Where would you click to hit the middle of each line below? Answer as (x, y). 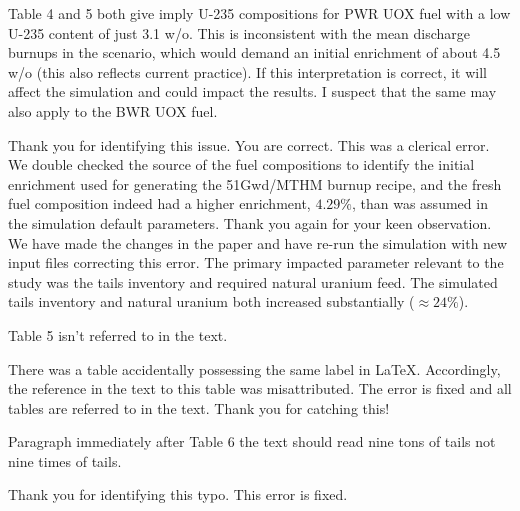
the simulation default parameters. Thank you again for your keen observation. (250, 222)
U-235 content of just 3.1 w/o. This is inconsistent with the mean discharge (239, 32)
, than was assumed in (419, 203)
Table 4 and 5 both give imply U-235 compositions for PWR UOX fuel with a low (259, 13)
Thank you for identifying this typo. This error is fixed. (178, 494)
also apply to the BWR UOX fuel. (113, 110)
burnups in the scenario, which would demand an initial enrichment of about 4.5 (254, 52)
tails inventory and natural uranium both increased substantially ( (211, 301)
